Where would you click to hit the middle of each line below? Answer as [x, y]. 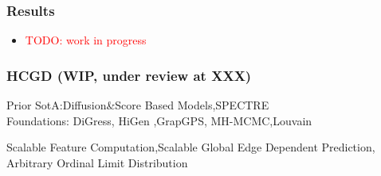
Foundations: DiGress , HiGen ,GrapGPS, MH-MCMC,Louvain [159, 120]
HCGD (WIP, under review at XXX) [129, 75]
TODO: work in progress [86, 40]
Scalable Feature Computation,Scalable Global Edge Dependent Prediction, [191, 147]
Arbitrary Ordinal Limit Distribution [97, 162]
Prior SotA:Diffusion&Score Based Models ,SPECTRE [138, 105]
